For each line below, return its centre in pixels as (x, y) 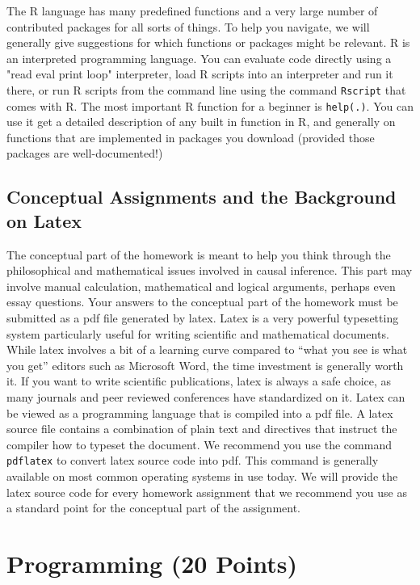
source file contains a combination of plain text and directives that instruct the (202, 429)
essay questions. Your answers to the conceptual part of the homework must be (202, 302)
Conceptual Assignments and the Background (202, 197)
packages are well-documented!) (85, 153)
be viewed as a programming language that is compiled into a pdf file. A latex (200, 412)
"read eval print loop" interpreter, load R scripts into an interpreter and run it (200, 74)
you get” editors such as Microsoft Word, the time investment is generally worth (205, 365)
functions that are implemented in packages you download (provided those (191, 137)
